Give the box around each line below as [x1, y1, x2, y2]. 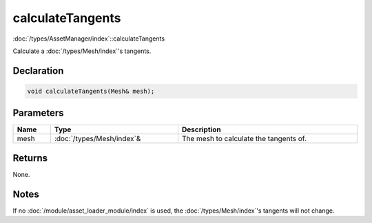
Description [181, 125, 221, 134]
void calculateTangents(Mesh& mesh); [27, 87, 155, 95]
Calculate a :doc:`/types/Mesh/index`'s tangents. [12, 47, 152, 55]
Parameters [12, 107, 64, 119]
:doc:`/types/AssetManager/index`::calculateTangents [12, 34, 165, 43]
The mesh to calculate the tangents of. [181, 134, 307, 144]
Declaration [12, 65, 64, 76]
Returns [12, 152, 48, 164]
